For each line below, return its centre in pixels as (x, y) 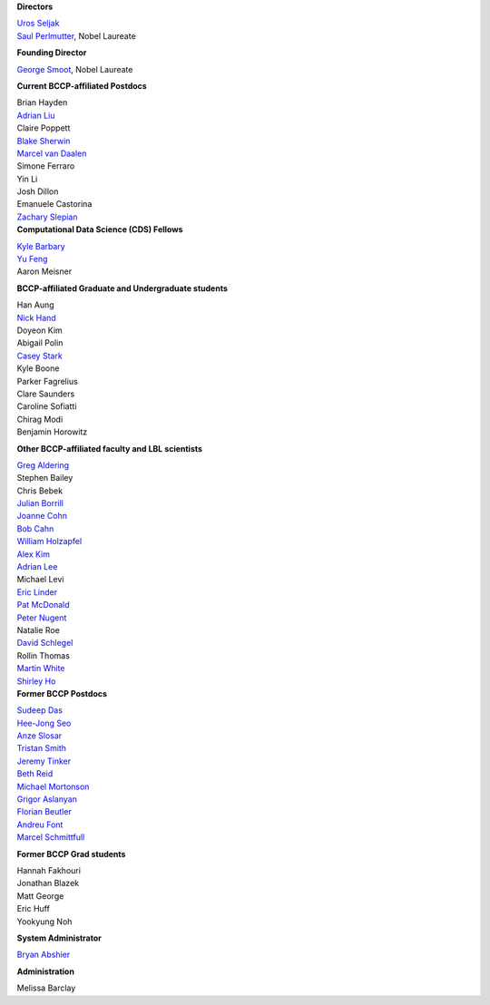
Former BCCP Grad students (71, 854)
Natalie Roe (39, 629)
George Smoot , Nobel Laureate (75, 69)
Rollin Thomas (43, 655)
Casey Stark (39, 356)
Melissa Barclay (46, 988)
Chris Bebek (40, 491)
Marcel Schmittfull (51, 837)
